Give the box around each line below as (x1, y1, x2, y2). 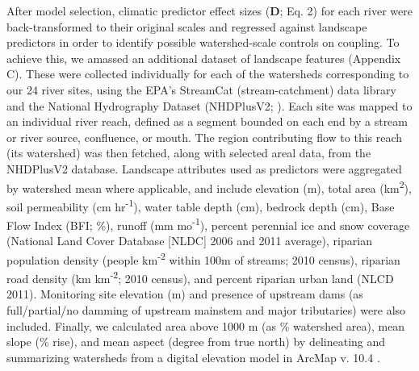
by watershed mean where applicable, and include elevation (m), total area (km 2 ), (6, 177, 412, 196)
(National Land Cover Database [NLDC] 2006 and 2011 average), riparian (6, 232, 372, 249)
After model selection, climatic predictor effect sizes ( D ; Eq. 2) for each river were (6, 2, 413, 19)
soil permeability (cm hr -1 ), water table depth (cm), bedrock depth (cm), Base (6, 195, 395, 215)
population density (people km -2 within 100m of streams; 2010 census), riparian (6, 248, 400, 268)
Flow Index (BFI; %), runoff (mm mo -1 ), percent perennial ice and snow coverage (6, 215, 410, 233)
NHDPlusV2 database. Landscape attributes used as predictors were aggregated (6, 160, 402, 177)
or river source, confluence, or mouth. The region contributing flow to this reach (6, 128, 403, 145)
